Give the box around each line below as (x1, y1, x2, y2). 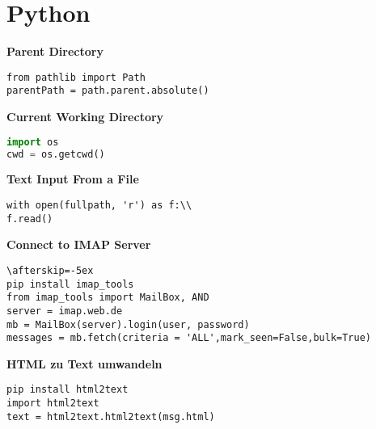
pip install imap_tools (6, 278, 134, 290)
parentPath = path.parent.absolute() (6, 85, 209, 97)
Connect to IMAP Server (6, 236, 151, 253)
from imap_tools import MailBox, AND (6, 292, 209, 304)
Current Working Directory (6, 108, 164, 125)
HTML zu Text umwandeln (6, 355, 163, 372)
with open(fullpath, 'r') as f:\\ (6, 199, 192, 211)
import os (6, 136, 59, 148)
